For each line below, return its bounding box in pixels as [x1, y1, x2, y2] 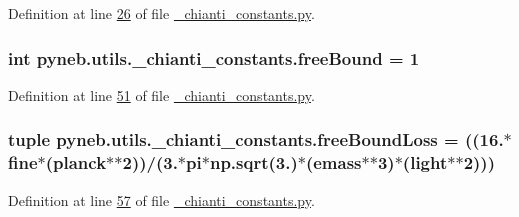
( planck [45, 150, 107, 175]
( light [402, 150, 448, 175]
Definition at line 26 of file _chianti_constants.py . [8, 3, 315, 23]
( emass [305, 150, 362, 175]
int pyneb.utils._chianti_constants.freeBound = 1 [8, 45, 420, 70]
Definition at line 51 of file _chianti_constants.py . [8, 84, 315, 105]
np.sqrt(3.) [209, 150, 298, 175]
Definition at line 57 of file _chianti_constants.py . [8, 189, 315, 210]
